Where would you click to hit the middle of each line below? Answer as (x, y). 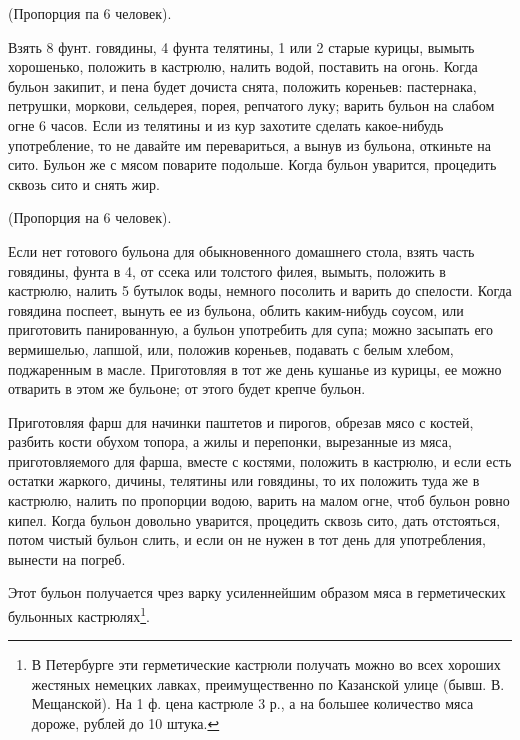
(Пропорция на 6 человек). (90, 217)
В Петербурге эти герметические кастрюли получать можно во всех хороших (266, 664)
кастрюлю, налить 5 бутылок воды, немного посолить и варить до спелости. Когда (260, 290)
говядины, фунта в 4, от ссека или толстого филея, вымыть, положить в (227, 270)
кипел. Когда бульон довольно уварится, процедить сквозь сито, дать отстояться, (254, 519)
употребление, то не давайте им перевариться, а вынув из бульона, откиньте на (249, 144)
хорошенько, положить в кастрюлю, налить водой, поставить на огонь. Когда (243, 66)
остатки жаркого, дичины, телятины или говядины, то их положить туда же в (244, 480)
